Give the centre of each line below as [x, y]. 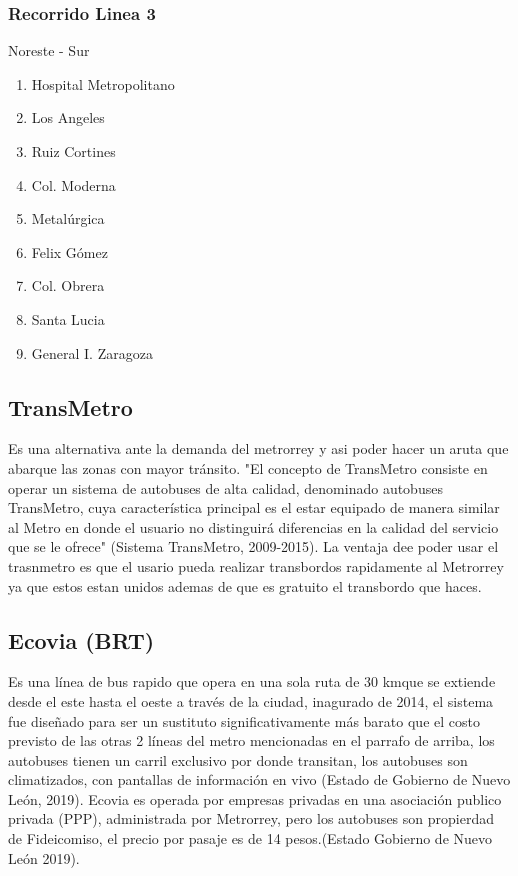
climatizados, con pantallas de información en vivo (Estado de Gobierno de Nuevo [259, 779]
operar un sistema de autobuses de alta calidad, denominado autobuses [225, 487]
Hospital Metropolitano [103, 83]
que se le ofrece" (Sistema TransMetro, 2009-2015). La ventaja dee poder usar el [253, 546]
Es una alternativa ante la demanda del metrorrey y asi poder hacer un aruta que [258, 448]
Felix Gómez [69, 251]
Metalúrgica [68, 218]
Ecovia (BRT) [81, 639]
